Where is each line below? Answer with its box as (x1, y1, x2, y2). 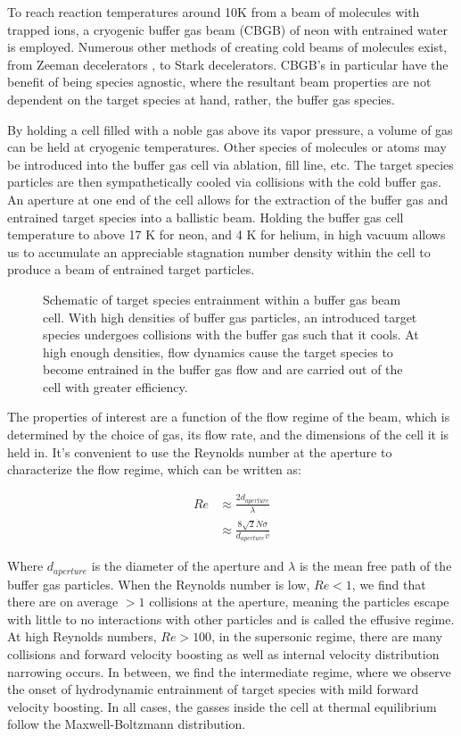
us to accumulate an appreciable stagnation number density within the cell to (7, 242, 431, 261)
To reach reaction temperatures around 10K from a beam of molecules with (7, 3, 420, 21)
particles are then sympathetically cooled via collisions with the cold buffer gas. (7, 172, 441, 191)
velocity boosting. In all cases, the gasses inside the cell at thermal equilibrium (7, 697, 437, 715)
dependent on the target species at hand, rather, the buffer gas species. (7, 89, 395, 108)
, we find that (351, 574, 426, 593)
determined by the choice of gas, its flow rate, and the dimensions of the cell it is (7, 425, 449, 444)
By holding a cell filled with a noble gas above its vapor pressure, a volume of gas (7, 120, 453, 138)
